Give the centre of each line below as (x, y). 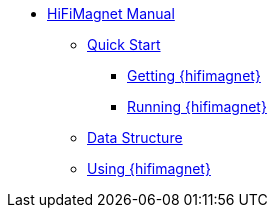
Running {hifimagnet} (197, 106)
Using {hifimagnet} (149, 168)
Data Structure (135, 137)
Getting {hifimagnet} (194, 75)
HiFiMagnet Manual (111, 13)
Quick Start (124, 44)
